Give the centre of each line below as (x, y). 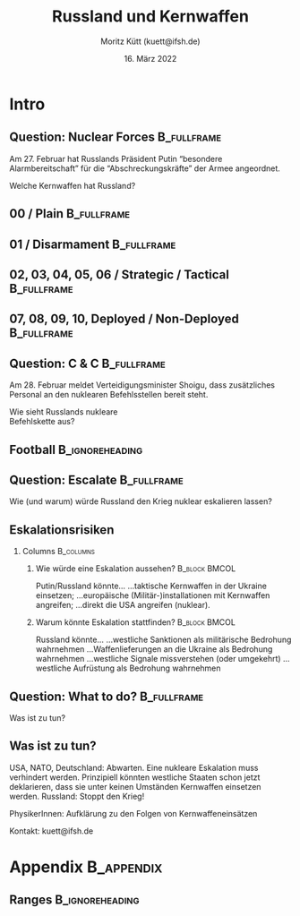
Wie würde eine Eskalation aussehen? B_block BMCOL (136, 569)
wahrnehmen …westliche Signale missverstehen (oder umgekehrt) (158, 659)
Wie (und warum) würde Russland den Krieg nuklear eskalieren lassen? (141, 501)
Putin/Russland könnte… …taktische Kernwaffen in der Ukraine (151, 586)
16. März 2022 (150, 58)
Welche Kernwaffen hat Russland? (73, 185)
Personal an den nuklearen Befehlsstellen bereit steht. (109, 395)
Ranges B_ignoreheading (75, 900)
